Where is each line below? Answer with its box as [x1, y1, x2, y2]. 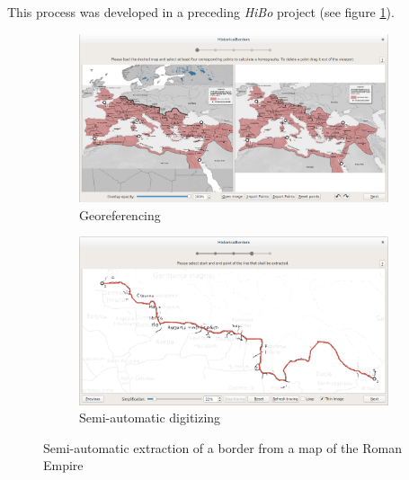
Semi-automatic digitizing [79, 408, 221, 427]
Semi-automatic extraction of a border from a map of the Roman [43, 438, 402, 457]
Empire [43, 456, 84, 475]
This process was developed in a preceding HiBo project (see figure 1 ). [7, 3, 395, 21]
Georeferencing [79, 205, 161, 224]
